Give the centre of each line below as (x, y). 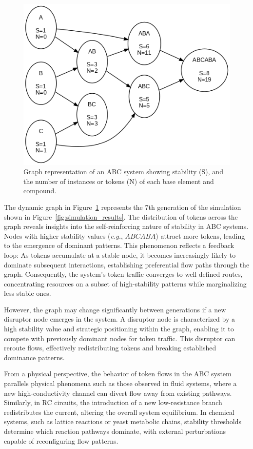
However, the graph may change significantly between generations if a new (115, 309)
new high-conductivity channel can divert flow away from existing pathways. (118, 393)
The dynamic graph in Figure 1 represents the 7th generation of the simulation (123, 207)
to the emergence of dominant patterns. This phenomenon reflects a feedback (119, 245)
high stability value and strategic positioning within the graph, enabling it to (119, 329)
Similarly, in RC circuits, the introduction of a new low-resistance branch (113, 402)
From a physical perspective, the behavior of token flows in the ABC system (118, 374)
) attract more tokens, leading (200, 235)
